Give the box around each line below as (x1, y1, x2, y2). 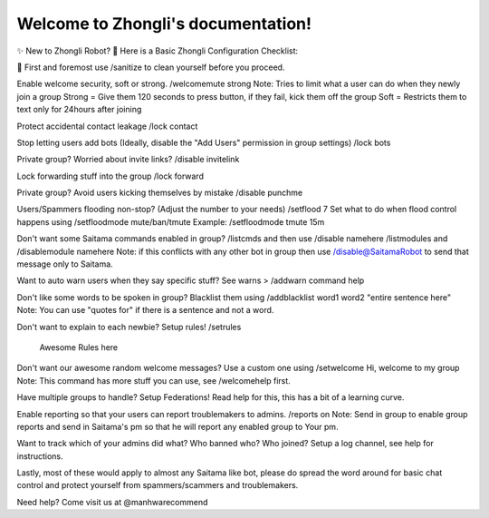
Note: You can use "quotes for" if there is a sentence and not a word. (16, 305, 274, 316)
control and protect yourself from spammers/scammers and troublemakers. (16, 480, 299, 491)
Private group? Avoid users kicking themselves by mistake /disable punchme (16, 187, 303, 199)
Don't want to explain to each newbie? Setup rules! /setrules (16, 321, 242, 332)
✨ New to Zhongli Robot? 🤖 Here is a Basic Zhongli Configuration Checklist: (16, 45, 299, 56)
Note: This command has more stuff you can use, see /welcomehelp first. (16, 375, 292, 386)
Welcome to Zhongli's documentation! (16, 14, 312, 34)
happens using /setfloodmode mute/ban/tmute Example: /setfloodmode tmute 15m (16, 216, 325, 227)
